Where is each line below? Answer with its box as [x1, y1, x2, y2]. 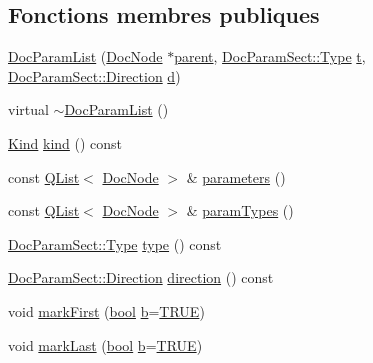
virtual [8, 99, 49, 120]
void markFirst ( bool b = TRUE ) [8, 300, 205, 321]
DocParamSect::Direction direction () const [8, 267, 274, 288]
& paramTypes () [186, 200, 294, 221]
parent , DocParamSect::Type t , [174, 46, 366, 67]
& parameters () [186, 166, 286, 187]
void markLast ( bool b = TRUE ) [8, 334, 203, 355]
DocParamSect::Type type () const [8, 233, 222, 254]
